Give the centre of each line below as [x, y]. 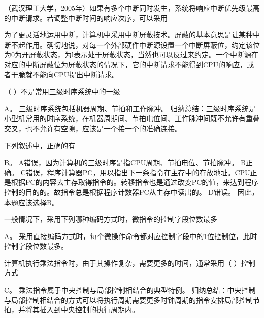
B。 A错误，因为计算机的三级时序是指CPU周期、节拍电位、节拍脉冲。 [121, 162]
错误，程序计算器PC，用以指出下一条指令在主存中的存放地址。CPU [138, 172]
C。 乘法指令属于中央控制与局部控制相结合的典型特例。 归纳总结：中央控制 [130, 290]
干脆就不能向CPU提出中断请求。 [65, 74]
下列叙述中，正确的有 [40, 145]
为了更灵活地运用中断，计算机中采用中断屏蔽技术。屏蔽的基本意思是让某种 [128, 35]
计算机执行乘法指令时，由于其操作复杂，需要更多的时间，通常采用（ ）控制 [130, 263]
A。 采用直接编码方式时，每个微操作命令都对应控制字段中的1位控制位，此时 [131, 236]
